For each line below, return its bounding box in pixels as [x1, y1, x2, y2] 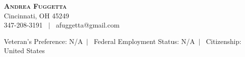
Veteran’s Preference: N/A [4, 36, 83, 46]
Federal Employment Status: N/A [94, 36, 195, 46]
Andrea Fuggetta [4, 1, 67, 11]
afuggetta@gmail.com [56, 20, 120, 30]
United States [4, 45, 45, 56]
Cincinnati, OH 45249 [4, 10, 69, 20]
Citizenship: [205, 36, 242, 46]
